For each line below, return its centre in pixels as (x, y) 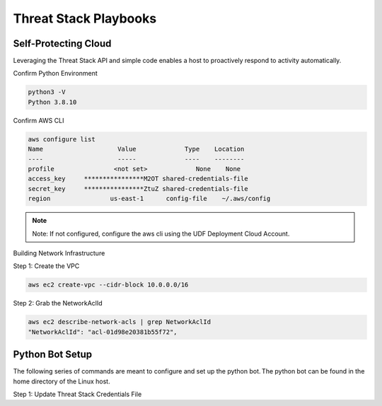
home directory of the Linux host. (62, 381)
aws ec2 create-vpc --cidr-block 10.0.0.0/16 (108, 285)
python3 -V (47, 92)
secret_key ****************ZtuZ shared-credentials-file (138, 188)
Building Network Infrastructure (59, 253)
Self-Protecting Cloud (62, 43)
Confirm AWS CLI (39, 120)
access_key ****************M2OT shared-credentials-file (138, 179)
